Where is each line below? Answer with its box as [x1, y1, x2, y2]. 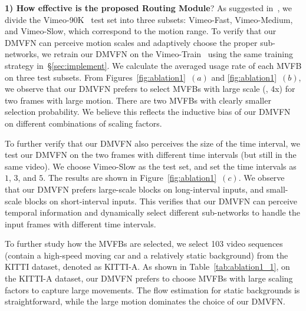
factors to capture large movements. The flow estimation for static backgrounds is [5, 283, 300, 296]
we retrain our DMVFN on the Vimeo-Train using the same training [41, 48, 293, 60]
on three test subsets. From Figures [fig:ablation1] [5, 71, 186, 83]
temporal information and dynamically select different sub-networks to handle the [5, 206, 300, 219]
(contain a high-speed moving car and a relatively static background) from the [5, 249, 288, 261]
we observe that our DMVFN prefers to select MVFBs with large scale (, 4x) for [5, 82, 295, 95]
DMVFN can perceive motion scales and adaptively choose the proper [5, 36, 258, 48]
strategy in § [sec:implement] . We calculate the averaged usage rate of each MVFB [5, 59, 302, 71]
